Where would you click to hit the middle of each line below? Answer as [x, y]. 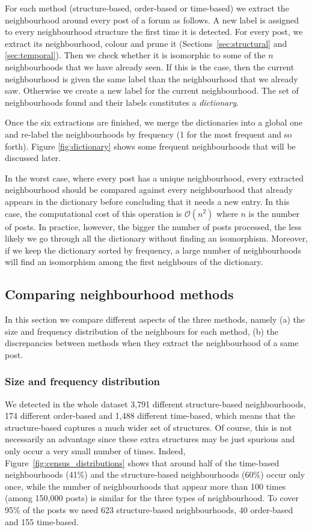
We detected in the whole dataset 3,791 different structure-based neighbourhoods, [155, 404]
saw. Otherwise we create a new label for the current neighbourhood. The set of [152, 90]
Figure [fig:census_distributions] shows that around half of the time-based [142, 462]
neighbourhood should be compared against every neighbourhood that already [149, 190]
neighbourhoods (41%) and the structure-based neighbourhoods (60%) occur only [155, 474]
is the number [274, 213]
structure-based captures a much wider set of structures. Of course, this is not [148, 427]
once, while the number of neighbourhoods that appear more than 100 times [145, 486]
